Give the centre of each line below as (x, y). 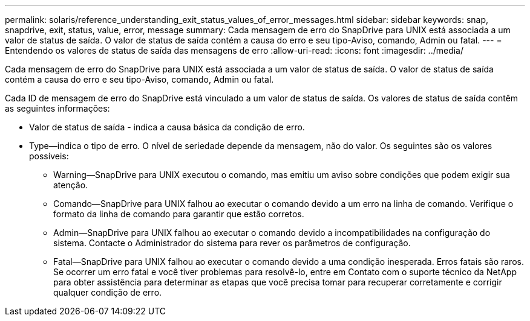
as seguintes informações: (57, 108)
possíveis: (49, 156)
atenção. (71, 185)
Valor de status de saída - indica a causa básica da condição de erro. (167, 127)
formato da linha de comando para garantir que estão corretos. (179, 214)
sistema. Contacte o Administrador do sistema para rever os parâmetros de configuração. (232, 243)
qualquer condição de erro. (108, 292)
